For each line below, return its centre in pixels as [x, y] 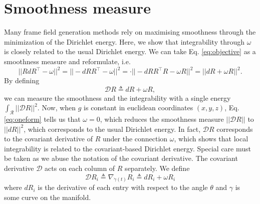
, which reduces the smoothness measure [162, 119]
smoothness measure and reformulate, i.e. [67, 61]
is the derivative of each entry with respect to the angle [123, 187]
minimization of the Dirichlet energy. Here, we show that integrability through [124, 41]
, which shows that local [211, 139]
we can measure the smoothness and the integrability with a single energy [117, 97]
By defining [22, 80]
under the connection [135, 139]
